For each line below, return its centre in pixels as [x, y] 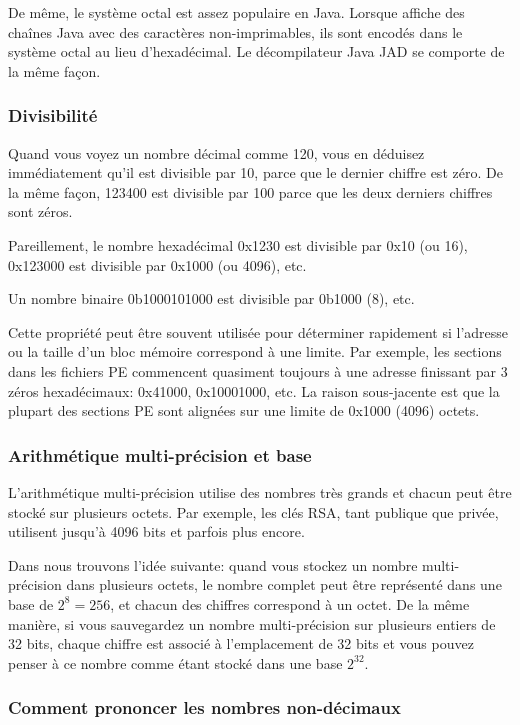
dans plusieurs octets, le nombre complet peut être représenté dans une [284, 584]
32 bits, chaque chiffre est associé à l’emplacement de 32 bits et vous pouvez [241, 643]
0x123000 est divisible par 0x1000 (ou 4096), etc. [157, 264]
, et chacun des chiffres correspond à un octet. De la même [290, 603]
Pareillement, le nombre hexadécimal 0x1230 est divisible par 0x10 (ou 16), [238, 244]
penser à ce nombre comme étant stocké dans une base [175, 662]
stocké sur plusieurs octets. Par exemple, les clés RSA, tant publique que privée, [253, 511]
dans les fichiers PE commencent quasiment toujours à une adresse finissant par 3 [258, 370]
